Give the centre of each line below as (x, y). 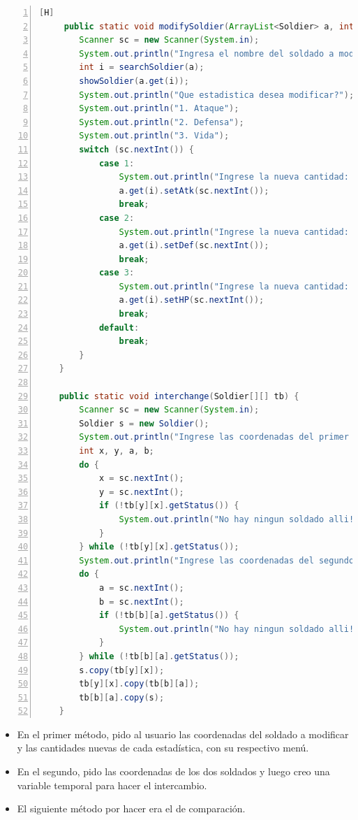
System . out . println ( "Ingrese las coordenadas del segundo (217, 560)
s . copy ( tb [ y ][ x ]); (122, 670)
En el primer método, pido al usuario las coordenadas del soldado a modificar (183, 734)
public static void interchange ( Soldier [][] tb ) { (179, 396)
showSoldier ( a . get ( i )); (134, 81)
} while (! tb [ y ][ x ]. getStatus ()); (159, 547)
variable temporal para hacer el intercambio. (112, 785)
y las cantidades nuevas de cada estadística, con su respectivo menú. (163, 748)
